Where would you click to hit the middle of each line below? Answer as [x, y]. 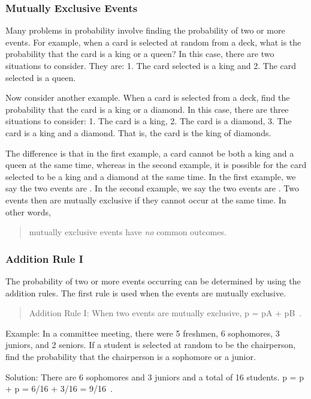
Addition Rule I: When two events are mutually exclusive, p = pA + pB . [165, 313]
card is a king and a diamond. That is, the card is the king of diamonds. [138, 132]
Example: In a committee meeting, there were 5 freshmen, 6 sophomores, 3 [143, 333]
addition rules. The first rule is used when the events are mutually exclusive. [146, 292]
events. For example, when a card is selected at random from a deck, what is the [153, 42]
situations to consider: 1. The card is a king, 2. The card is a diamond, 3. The [149, 121]
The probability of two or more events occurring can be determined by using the [153, 280]
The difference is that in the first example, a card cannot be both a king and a [150, 153]
